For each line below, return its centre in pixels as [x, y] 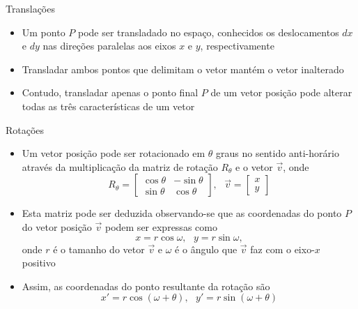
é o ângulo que [206, 249]
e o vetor [254, 166]
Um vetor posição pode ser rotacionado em [114, 153]
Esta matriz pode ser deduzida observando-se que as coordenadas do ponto [182, 213]
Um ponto [44, 32]
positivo [39, 263]
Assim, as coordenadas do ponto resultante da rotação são [146, 286]
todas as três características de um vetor [108, 106]
